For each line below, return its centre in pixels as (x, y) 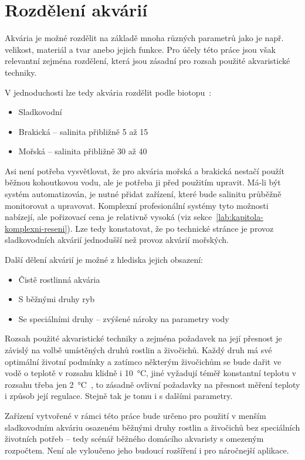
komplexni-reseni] (36, 228)
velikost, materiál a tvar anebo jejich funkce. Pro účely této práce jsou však (140, 49)
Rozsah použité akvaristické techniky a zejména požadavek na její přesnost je (143, 338)
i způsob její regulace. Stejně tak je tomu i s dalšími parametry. (119, 396)
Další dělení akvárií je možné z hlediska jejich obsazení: (104, 260)
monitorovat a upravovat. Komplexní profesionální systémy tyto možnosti (137, 205)
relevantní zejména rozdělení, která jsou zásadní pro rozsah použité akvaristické (148, 61)
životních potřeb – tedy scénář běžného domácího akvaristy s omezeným (134, 439)
